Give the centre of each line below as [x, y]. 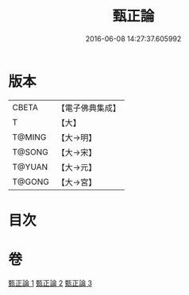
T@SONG [31, 151]
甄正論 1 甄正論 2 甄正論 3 [50, 283]
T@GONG [31, 182]
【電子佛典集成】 [89, 108]
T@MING [29, 137]
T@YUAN [30, 167]
